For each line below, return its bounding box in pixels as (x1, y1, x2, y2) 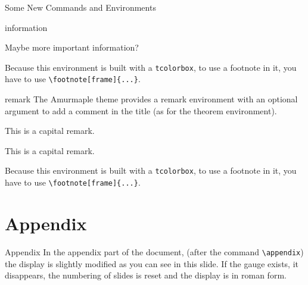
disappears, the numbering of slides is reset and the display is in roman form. (5, 269, 287, 281)
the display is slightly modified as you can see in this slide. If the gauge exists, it (5, 257, 298, 270)
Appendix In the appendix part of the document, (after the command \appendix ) (5, 245, 304, 258)
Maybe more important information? (5, 41, 139, 54)
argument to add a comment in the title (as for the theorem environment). (5, 104, 277, 117)
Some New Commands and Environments (5, 1, 156, 13)
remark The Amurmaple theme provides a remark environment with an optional (5, 93, 298, 105)
